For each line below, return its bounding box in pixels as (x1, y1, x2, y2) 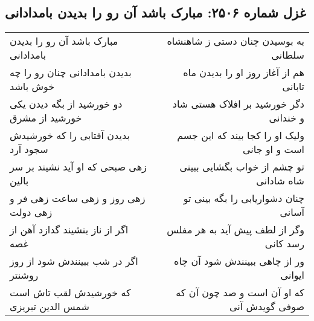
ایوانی (280, 268, 304, 282)
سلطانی (271, 48, 304, 62)
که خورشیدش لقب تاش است (10, 285, 131, 300)
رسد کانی (264, 236, 304, 251)
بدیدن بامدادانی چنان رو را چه (10, 65, 132, 80)
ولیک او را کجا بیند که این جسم (177, 128, 304, 143)
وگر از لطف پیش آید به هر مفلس (167, 222, 304, 237)
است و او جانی (243, 142, 304, 157)
